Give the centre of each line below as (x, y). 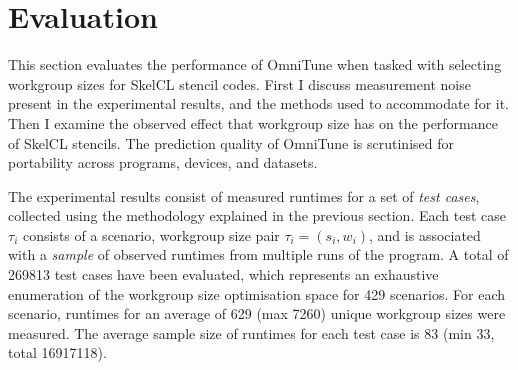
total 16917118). (57, 352)
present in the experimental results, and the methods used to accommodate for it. (259, 103)
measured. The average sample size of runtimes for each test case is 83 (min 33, (251, 332)
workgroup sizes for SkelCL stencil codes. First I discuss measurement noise (239, 83)
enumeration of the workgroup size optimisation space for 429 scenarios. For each (257, 293)
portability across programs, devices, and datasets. (163, 162)
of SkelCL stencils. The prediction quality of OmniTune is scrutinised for (231, 142)
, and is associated (425, 234)
